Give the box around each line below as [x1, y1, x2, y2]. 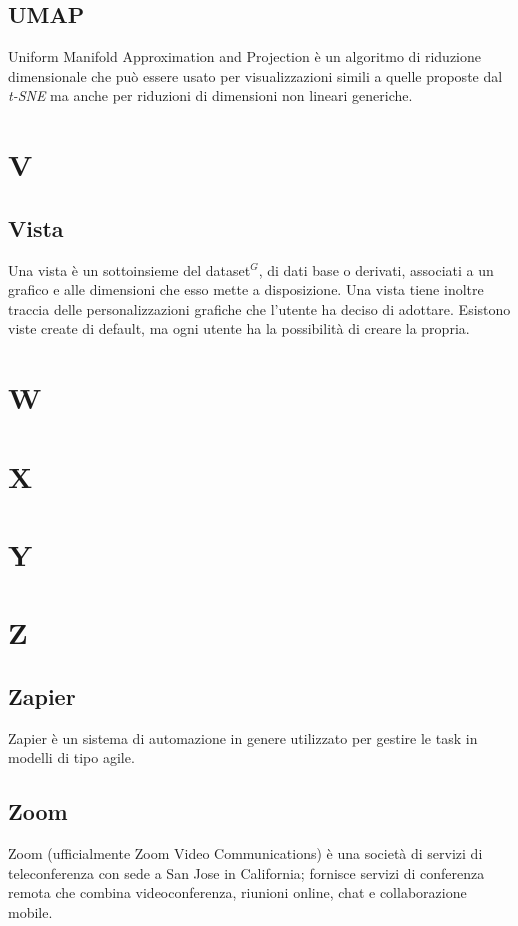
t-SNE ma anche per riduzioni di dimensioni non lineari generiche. [8, 85, 413, 106]
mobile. [8, 901, 53, 922]
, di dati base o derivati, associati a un [258, 259, 494, 280]
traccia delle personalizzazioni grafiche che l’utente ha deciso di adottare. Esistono [8, 298, 511, 319]
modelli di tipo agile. [8, 747, 135, 768]
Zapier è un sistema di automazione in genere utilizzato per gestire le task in [8, 727, 478, 748]
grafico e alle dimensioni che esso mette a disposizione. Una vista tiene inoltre [8, 279, 484, 300]
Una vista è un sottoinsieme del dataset [8, 259, 251, 280]
